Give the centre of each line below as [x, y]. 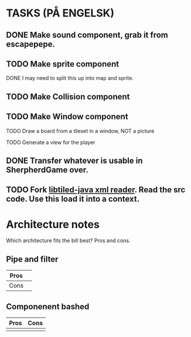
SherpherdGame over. [47, 170]
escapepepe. [31, 44]
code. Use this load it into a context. [73, 199]
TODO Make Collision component [68, 97]
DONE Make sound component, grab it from [87, 35]
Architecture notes [53, 224]
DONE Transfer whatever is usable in [74, 160]
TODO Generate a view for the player [51, 142]
